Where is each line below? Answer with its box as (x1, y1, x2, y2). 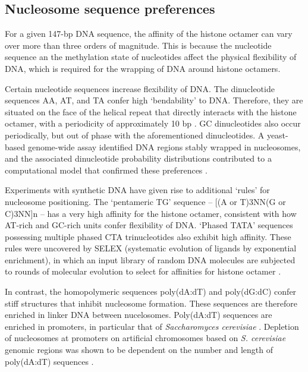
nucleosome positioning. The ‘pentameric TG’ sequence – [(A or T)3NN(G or (5, 195, 286, 207)
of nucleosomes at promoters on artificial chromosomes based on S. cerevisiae (5, 332, 286, 344)
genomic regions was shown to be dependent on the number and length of (5, 343, 274, 356)
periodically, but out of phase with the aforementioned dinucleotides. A (5, 128, 265, 141)
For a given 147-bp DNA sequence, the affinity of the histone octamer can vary (5, 27, 293, 40)
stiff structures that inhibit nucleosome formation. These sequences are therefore (5, 297, 297, 309)
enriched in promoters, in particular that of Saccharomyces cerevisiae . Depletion (5, 320, 299, 332)
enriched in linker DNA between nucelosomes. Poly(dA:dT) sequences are (5, 308, 272, 321)
